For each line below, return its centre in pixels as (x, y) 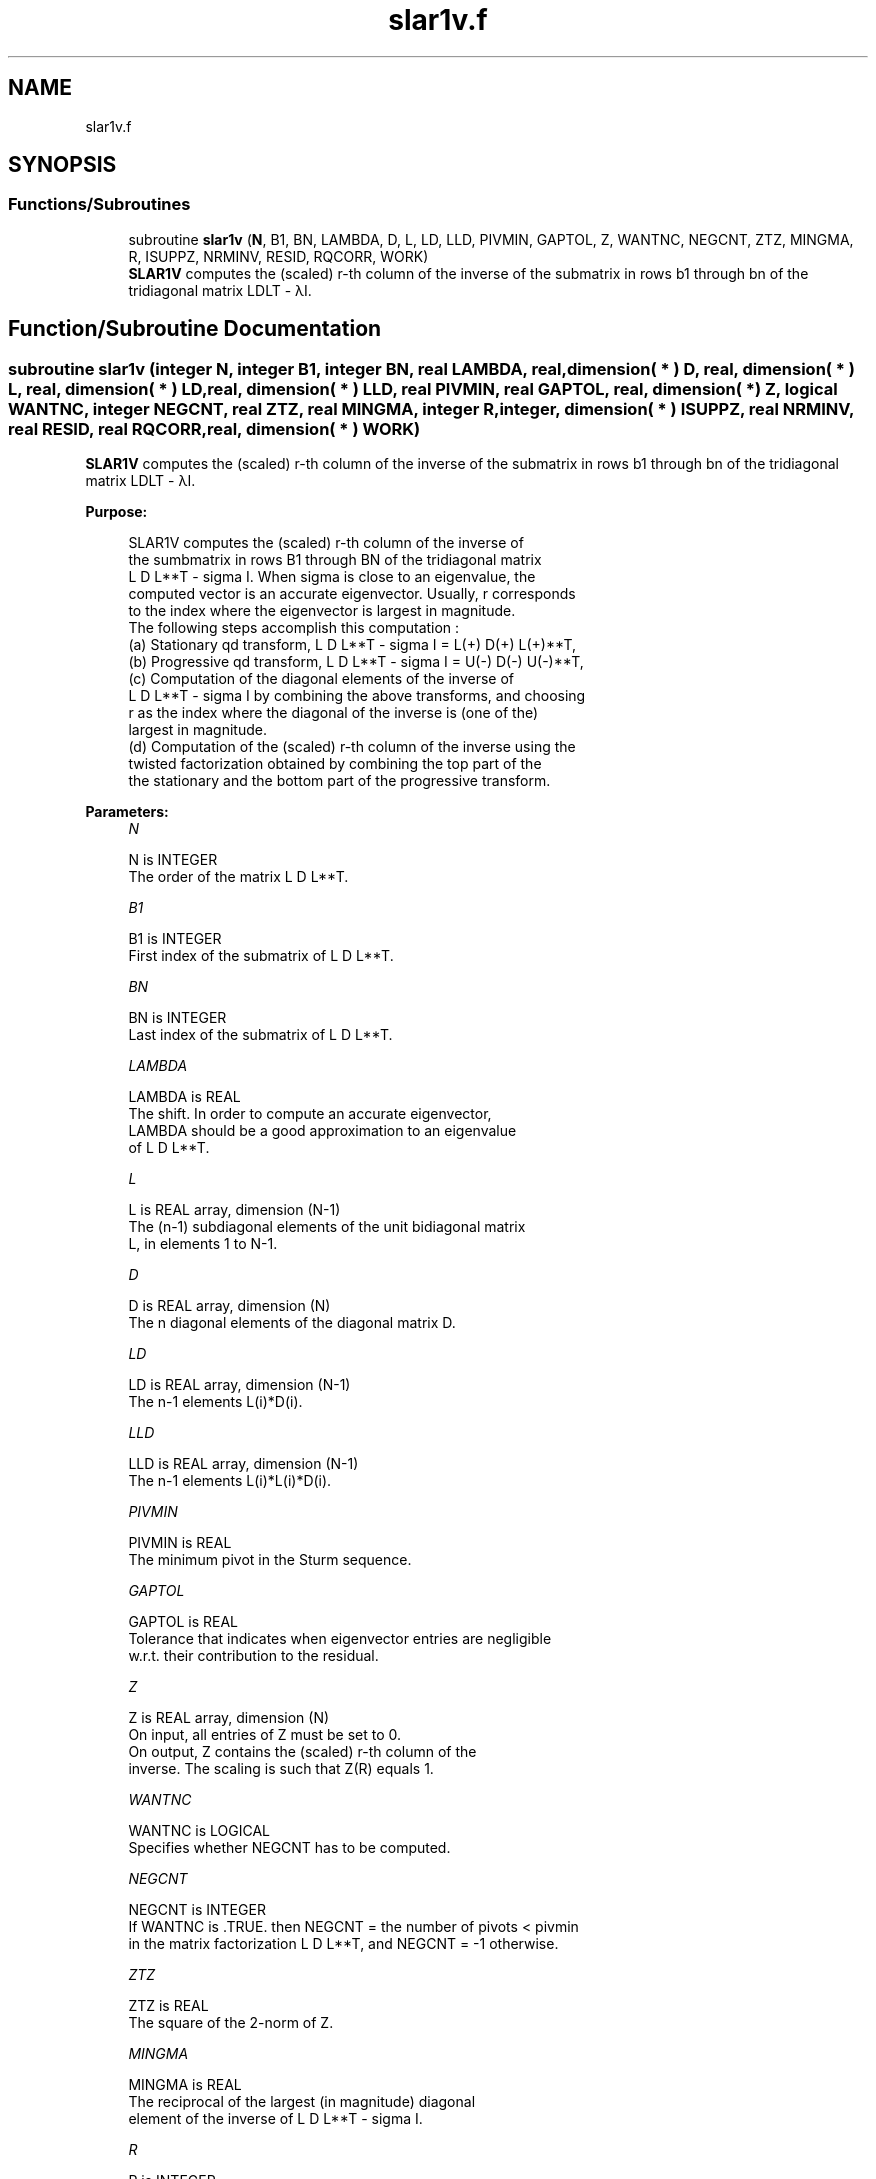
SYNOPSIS (62, 165)
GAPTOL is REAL (183, 1622)
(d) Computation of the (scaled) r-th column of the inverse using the (352, 747)
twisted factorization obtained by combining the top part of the (335, 764)
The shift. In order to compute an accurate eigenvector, (310, 1114)
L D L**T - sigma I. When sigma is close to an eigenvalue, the (332, 577)
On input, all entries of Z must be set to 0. (264, 1735)
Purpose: (116, 512)
